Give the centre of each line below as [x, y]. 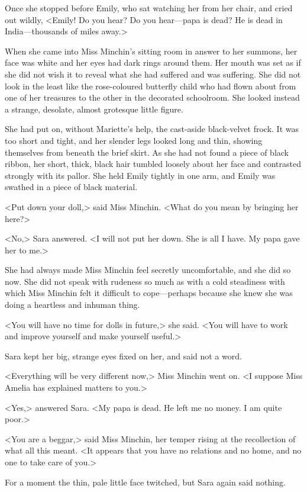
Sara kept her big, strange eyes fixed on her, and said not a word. [123, 356]
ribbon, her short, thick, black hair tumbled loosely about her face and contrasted [153, 164]
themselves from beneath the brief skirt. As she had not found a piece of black [147, 152]
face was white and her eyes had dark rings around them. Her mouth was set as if [153, 62]
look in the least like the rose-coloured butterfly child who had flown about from [151, 86]
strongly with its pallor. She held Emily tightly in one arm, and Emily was [140, 175]
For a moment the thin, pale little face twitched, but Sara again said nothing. [145, 482]
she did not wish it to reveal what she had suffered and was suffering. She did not [153, 74]
